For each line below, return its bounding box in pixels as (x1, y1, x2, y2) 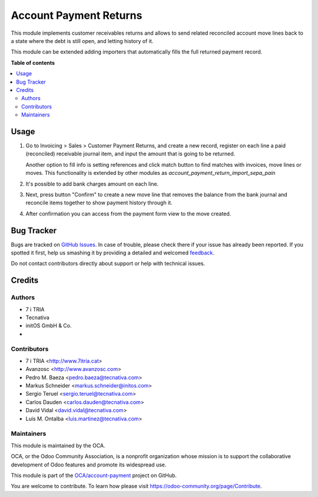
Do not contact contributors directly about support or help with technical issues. (11, 260, 206, 267)
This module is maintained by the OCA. (11, 442, 105, 449)
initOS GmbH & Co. (25, 322, 72, 329)
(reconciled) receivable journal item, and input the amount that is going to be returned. (25, 150, 236, 157)
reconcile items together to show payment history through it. (25, 199, 173, 206)
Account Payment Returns (11, 9, 143, 22)
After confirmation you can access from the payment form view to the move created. (25, 210, 231, 217)
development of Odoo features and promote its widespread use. (11, 461, 167, 468)
